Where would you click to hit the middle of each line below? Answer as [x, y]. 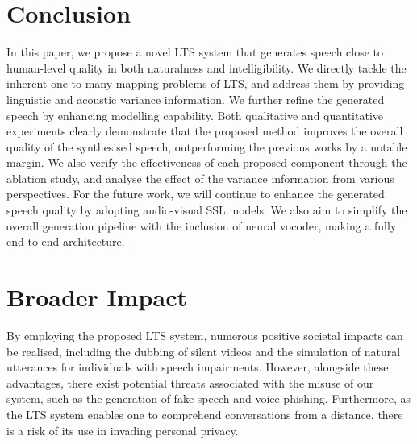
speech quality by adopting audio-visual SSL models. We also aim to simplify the [207, 210]
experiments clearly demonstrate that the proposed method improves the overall [205, 131]
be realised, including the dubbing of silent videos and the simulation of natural [204, 351]
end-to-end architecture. [66, 241]
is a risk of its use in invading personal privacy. [123, 430]
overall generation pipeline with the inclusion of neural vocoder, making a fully [202, 225]
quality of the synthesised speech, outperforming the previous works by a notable [207, 146]
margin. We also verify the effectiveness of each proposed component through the [207, 162]
